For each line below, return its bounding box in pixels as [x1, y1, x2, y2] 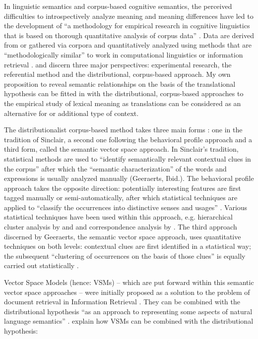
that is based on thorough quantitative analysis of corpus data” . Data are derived [4, 30, 254, 40]
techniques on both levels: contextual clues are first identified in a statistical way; [4, 241, 251, 251]
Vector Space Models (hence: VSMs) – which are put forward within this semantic [4, 277, 254, 287]
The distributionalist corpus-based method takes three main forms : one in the [4, 124, 243, 135]
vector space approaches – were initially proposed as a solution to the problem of [4, 286, 250, 297]
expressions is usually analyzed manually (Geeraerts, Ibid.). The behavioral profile [4, 173, 254, 183]
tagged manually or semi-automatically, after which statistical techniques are [4, 192, 238, 203]
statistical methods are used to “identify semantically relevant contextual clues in [4, 153, 251, 164]
